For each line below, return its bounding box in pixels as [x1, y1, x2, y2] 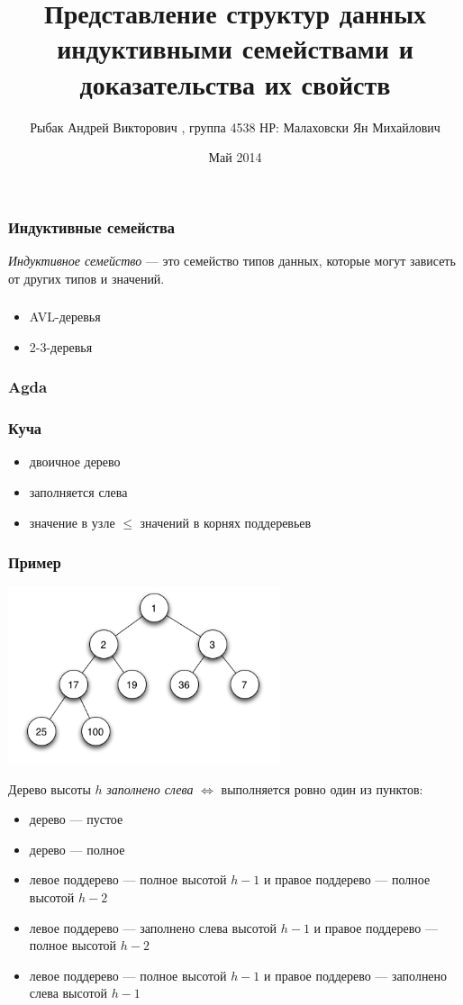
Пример [8, 551, 61, 574]
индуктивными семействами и [57, 30, 413, 67]
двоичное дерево [29, 452, 121, 471]
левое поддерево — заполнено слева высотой [29, 918, 277, 937]
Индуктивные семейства [8, 215, 175, 238]
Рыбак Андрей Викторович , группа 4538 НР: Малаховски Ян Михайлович [30, 117, 440, 136]
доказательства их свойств [79, 65, 391, 102]
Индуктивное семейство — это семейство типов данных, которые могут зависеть [8, 250, 456, 269]
